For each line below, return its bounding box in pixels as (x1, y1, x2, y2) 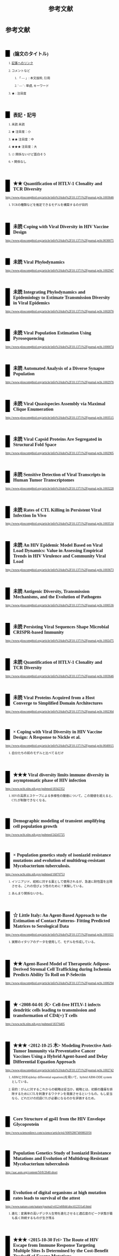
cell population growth (13, 824, 58, 829)
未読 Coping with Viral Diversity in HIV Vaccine (13, 224, 109, 230)
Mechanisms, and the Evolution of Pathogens (13, 594, 102, 600)
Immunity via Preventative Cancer (27, 1048, 96, 1054)
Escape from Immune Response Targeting (13, 1242, 96, 1248)
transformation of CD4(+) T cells (13, 1012, 78, 1018)
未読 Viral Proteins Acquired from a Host (13, 695, 95, 701)
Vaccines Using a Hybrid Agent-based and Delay (13, 1053, 108, 1059)
